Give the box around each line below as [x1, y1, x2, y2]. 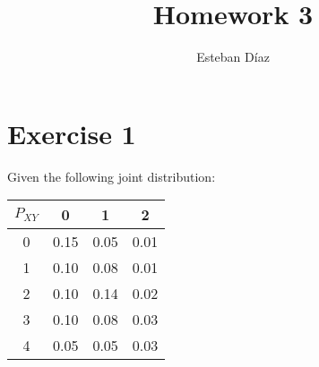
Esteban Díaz [196, 47, 270, 66]
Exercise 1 [7, 115, 136, 151]
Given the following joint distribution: [7, 166, 216, 185]
